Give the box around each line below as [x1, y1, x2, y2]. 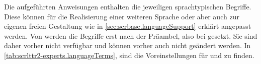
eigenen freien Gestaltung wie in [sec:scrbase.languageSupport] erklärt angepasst [4, 21, 251, 31]
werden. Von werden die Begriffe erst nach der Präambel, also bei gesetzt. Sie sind [4, 30, 257, 41]
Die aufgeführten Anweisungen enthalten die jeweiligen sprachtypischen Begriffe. [4, 1, 251, 11]
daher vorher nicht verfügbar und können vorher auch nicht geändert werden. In [4, 40, 251, 51]
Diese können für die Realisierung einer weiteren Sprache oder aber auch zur [4, 11, 239, 21]
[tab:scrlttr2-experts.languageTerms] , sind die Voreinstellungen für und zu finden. [4, 50, 254, 60]
